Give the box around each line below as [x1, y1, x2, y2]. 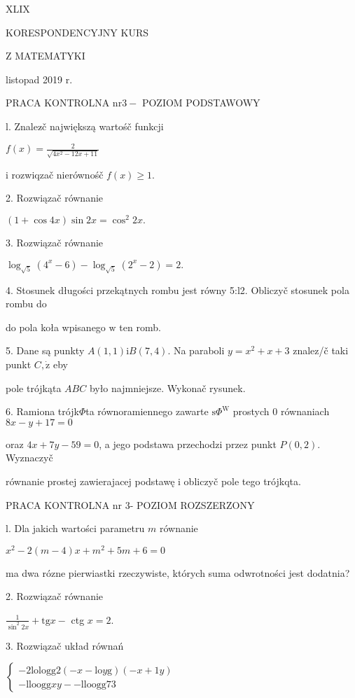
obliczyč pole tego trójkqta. [183, 473, 301, 488]
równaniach [280, 404, 330, 419]
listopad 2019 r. [6, 71, 73, 86]
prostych [232, 404, 270, 419]
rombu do [6, 296, 47, 311]
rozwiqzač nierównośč [11, 167, 104, 181]
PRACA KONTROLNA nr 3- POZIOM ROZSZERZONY [6, 497, 255, 512]
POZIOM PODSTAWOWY [141, 95, 260, 110]
